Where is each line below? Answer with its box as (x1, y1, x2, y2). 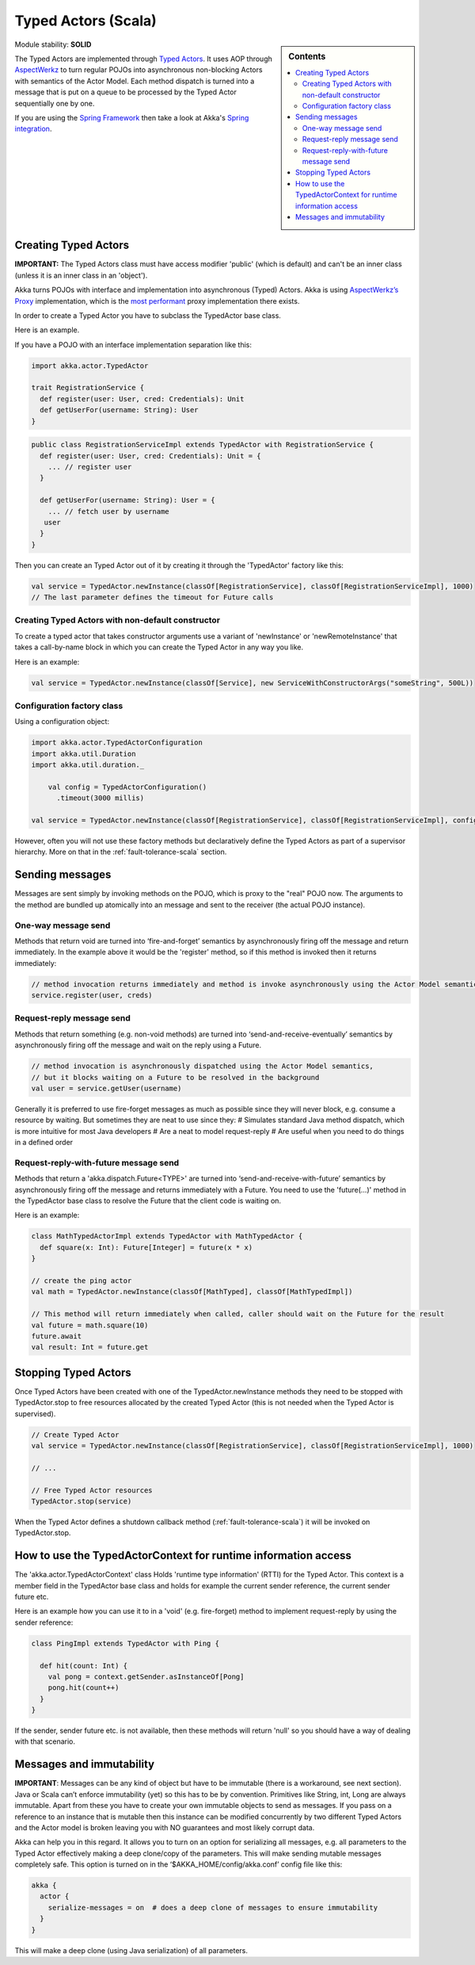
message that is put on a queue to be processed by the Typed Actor (14, 87, 237, 97)
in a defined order (14, 1138, 74, 1147)
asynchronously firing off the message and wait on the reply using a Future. (14, 1040, 262, 1050)
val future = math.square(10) (31, 1320, 149, 1330)
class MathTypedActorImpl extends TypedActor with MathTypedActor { (31, 1231, 303, 1241)
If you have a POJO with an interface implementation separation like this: (14, 339, 253, 349)
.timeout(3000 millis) (56, 794, 145, 802)
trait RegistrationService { (31, 383, 145, 393)
